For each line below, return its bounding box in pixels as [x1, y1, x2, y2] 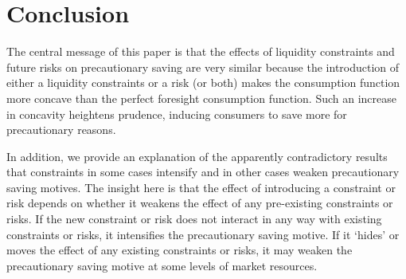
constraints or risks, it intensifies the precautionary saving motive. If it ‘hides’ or [6, 226, 400, 242]
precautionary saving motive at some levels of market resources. [6, 257, 318, 273]
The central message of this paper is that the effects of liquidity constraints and [6, 43, 395, 60]
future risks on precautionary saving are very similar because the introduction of [6, 58, 400, 75]
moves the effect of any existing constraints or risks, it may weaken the [6, 242, 353, 258]
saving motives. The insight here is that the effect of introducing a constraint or [6, 179, 396, 195]
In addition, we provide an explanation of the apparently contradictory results [6, 147, 388, 164]
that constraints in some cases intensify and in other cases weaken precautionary [6, 163, 400, 180]
